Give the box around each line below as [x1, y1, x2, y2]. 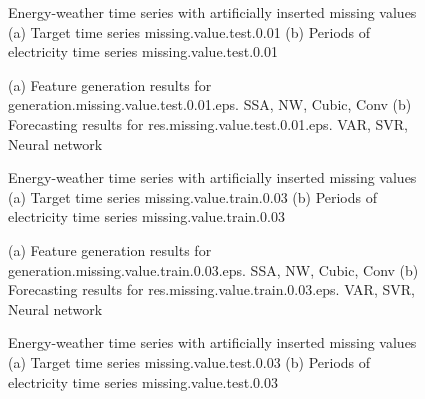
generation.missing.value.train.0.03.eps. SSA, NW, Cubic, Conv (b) [8, 259, 419, 280]
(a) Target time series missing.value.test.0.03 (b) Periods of [8, 351, 371, 372]
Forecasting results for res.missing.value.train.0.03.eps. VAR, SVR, [8, 279, 415, 300]
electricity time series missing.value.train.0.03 [8, 206, 285, 227]
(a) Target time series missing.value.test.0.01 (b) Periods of [8, 21, 371, 42]
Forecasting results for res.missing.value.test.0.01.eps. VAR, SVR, [8, 113, 408, 134]
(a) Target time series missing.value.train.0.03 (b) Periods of [8, 186, 378, 207]
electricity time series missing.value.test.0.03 [8, 371, 278, 392]
